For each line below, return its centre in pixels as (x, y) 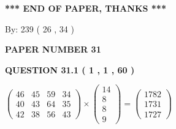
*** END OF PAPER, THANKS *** (86, 8)
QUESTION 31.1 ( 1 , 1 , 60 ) (70, 69)
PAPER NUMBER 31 (53, 49)
